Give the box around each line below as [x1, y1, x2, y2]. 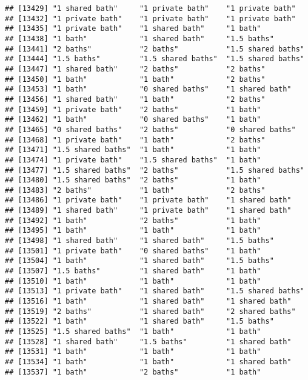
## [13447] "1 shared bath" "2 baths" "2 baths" [5, 64, 266, 73]
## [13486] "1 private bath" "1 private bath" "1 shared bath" [5, 196, 292, 205]
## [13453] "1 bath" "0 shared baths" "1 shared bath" [5, 85, 292, 94]
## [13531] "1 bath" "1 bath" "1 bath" [5, 347, 261, 356]
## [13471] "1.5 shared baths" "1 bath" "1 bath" [5, 145, 261, 155]
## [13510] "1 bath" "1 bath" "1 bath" [5, 276, 261, 285]
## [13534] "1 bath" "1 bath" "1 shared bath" [5, 357, 292, 366]
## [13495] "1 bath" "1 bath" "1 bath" [5, 226, 261, 235]
